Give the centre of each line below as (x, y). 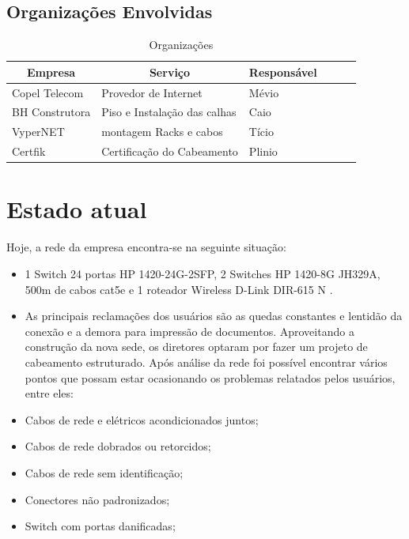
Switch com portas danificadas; (100, 526)
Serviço (170, 72)
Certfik (29, 151)
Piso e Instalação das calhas (169, 112)
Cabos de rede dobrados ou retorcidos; (118, 446)
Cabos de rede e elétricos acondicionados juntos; (142, 419)
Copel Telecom (48, 92)
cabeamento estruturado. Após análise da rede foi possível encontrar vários (206, 362)
